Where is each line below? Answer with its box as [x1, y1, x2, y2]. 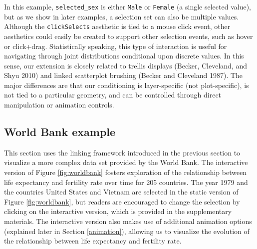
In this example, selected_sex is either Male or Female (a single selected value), [4, 1, 251, 11]
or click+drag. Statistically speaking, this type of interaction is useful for [4, 40, 227, 51]
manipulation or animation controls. [4, 99, 114, 110]
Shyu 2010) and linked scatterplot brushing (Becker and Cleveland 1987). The [4, 70, 243, 80]
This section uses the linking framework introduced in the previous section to [4, 147, 241, 157]
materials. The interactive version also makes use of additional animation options [4, 216, 252, 226]
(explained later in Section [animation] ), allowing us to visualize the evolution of [4, 225, 250, 236]
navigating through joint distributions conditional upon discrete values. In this [4, 50, 244, 61]
